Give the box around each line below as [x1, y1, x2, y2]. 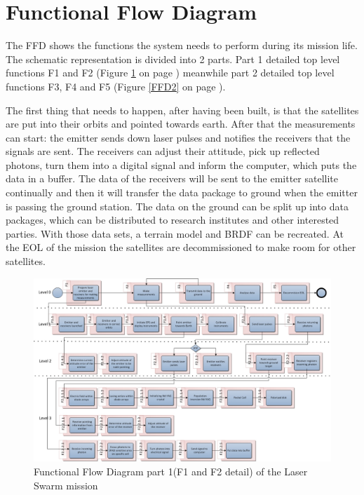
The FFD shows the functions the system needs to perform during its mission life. [6, 38, 358, 53]
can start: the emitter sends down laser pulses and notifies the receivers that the [6, 130, 351, 144]
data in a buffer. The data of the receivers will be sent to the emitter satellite [6, 171, 338, 186]
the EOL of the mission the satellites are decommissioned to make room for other [6, 240, 356, 255]
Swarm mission [34, 477, 98, 492]
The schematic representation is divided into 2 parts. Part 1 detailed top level [6, 51, 340, 66]
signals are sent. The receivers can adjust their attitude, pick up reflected [6, 144, 320, 158]
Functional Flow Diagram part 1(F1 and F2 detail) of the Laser [34, 463, 308, 478]
